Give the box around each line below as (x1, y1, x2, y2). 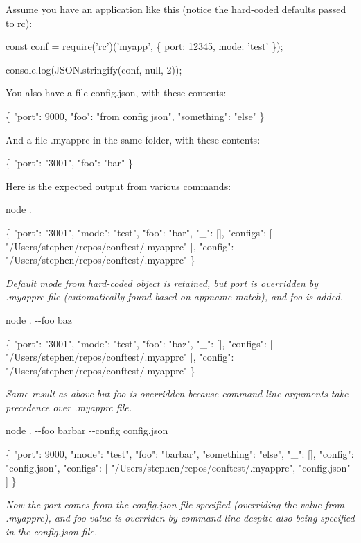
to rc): (6, 15, 33, 30)
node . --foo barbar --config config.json (6, 423, 168, 438)
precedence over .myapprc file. (6, 399, 132, 414)
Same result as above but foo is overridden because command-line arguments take (6, 386, 349, 401)
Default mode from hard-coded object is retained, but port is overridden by (6, 275, 319, 290)
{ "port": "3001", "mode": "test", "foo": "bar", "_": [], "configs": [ (6, 225, 272, 239)
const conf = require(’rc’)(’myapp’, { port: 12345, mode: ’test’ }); (6, 39, 283, 53)
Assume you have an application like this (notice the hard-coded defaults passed (6, 2, 346, 16)
